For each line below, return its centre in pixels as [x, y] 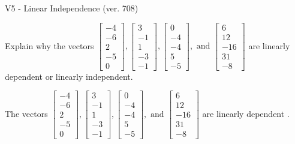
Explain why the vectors [49, 45]
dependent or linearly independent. [69, 76]
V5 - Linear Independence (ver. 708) [72, 8]
